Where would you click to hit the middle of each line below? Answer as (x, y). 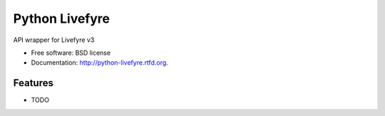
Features (33, 83)
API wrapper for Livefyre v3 (54, 40)
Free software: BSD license (71, 53)
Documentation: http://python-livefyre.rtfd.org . (100, 63)
